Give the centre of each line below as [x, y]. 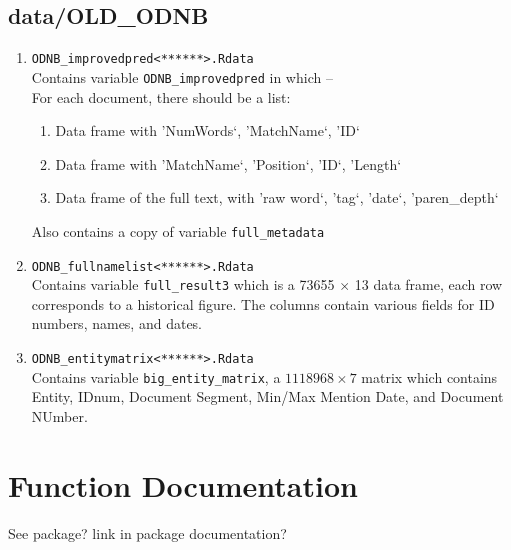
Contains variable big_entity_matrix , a [156, 376]
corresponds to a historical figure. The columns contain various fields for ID [263, 303]
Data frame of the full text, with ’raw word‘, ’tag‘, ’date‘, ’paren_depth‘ [277, 197]
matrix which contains [429, 376]
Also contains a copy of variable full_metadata [178, 230]
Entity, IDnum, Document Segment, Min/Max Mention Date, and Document [267, 396]
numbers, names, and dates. [117, 323]
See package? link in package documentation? [147, 532]
